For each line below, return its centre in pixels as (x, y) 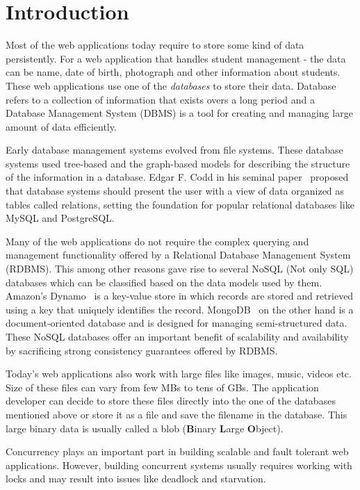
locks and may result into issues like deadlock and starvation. (136, 479)
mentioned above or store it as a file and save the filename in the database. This (177, 414)
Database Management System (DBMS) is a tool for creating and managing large (179, 113)
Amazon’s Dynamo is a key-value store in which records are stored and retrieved (180, 296)
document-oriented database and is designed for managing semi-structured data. (177, 323)
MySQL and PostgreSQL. (60, 218)
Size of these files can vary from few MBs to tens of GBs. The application (162, 387)
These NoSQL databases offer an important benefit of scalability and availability (177, 336)
